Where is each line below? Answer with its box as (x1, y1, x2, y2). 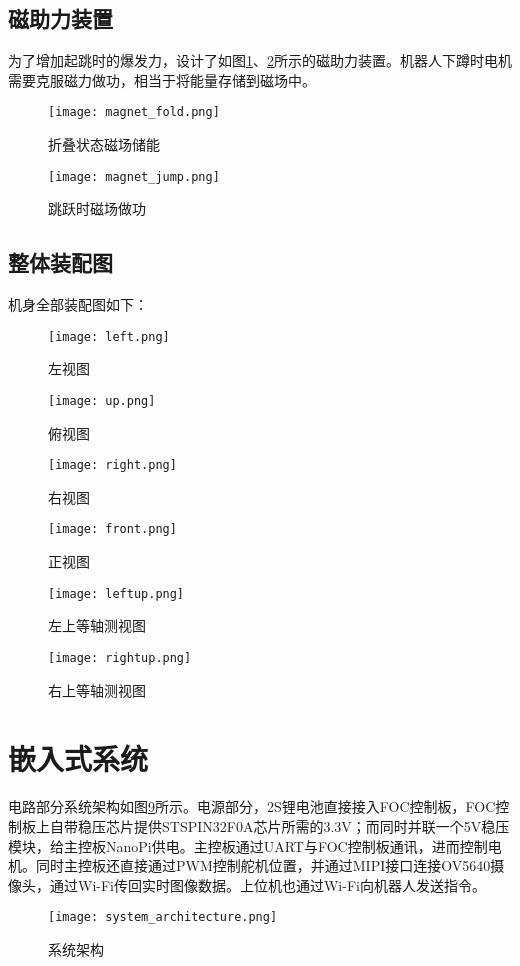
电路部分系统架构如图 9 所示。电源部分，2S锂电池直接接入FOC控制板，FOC (8, 796, 496, 817)
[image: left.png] (48, 329, 170, 344)
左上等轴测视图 (48, 615, 146, 636)
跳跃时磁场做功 (48, 198, 146, 219)
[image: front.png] (48, 522, 177, 537)
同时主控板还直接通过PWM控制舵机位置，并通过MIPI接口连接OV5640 (35, 855, 491, 876)
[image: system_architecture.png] (48, 910, 278, 925)
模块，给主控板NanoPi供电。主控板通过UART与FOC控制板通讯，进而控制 (8, 835, 488, 856)
